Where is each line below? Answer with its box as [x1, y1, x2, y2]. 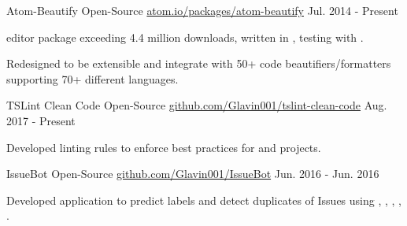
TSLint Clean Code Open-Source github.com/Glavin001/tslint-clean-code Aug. [6, 97, 387, 113]
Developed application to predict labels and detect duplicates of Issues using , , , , [6, 191, 401, 208]
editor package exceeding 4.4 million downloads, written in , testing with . [6, 28, 364, 45]
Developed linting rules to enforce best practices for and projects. [6, 139, 321, 155]
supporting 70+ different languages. [6, 70, 179, 87]
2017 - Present [6, 112, 76, 128]
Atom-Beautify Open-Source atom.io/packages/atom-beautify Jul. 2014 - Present [6, 2, 398, 18]
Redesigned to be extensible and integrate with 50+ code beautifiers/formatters [6, 55, 391, 72]
